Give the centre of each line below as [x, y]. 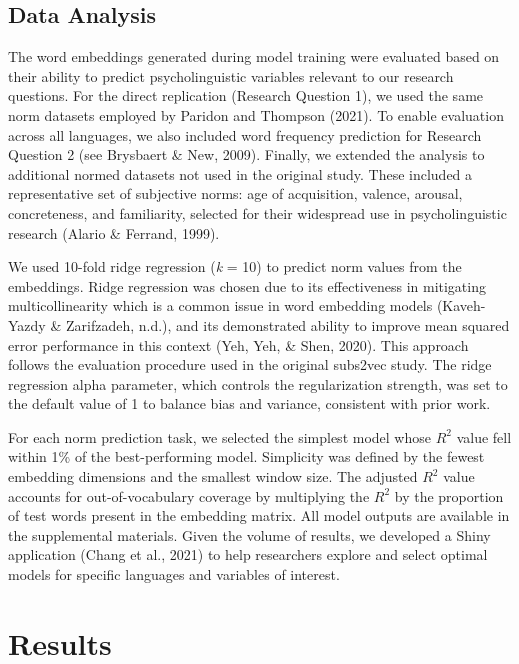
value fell [484, 436]
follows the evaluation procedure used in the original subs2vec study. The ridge [250, 364]
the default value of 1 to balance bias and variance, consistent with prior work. [249, 403]
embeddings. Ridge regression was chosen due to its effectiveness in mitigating [247, 285]
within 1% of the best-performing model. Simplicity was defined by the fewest [246, 456]
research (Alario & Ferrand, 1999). [114, 232]
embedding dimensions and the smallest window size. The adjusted [213, 476]
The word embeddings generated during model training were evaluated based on [254, 56]
